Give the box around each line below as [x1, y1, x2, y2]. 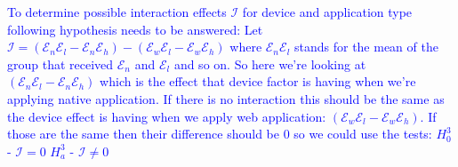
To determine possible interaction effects [7, 3, 227, 20]
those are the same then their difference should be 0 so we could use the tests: [7, 124, 432, 143]
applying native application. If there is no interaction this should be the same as [7, 89, 445, 107]
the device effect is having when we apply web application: [7, 107, 326, 125]
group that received [7, 54, 114, 73]
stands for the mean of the [293, 37, 438, 56]
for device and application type [242, 3, 413, 20]
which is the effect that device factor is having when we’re [100, 72, 416, 91]
